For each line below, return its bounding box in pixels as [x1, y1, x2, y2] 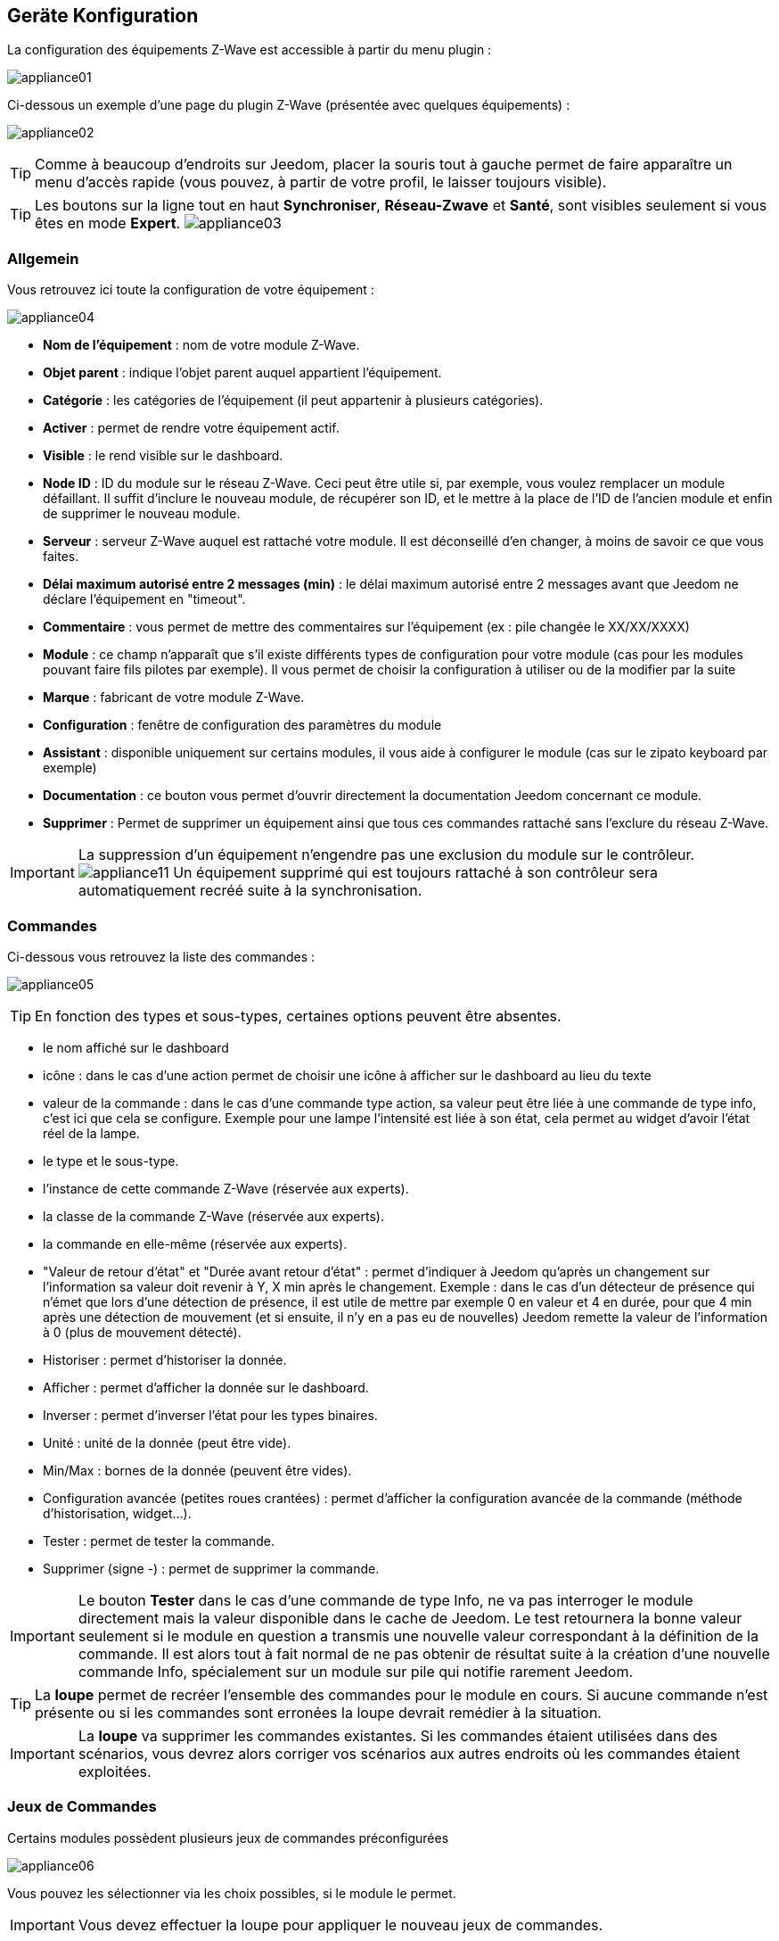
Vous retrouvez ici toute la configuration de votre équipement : [7, 282, 374, 298]
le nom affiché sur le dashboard [43, 1039, 229, 1055]
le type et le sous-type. [43, 1152, 179, 1169]
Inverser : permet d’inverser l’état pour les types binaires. [43, 1407, 378, 1423]
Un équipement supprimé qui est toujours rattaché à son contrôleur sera [173, 863, 658, 882]
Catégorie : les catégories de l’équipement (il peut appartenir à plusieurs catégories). [43, 392, 544, 409]
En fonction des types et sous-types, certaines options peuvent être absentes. [35, 1006, 562, 1025]
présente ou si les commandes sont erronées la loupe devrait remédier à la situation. [35, 1703, 602, 1722]
